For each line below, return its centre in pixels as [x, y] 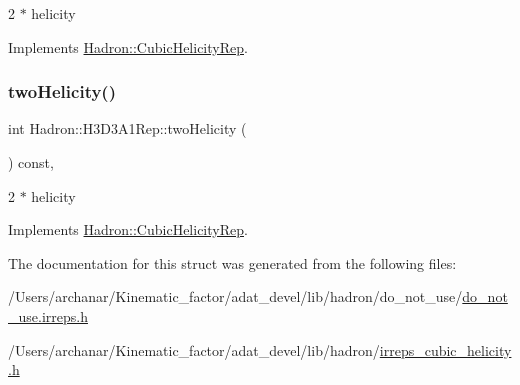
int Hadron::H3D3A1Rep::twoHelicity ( [127, 128]
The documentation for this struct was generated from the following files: [232, 262]
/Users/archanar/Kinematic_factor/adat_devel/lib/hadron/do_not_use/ [235, 296]
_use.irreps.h [48, 315]
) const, [31, 162]
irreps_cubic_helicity [445, 349]
